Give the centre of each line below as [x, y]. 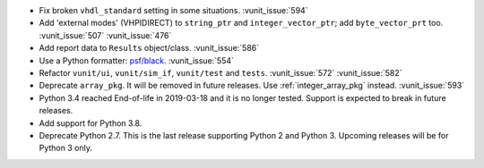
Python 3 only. [66, 148]
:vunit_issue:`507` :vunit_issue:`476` [105, 35]
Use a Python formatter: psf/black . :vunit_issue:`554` [137, 60]
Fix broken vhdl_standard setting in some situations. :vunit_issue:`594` [173, 10]
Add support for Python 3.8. [91, 123]
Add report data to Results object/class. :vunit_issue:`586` [149, 48]
